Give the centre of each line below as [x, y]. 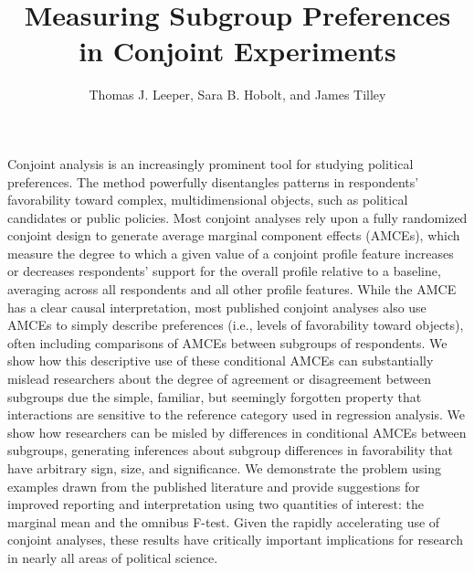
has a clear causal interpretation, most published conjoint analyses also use [217, 307]
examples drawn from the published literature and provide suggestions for [214, 486]
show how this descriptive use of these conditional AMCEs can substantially [221, 361]
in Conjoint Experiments [237, 51]
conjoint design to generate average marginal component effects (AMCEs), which [234, 235]
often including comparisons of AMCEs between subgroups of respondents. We [227, 342]
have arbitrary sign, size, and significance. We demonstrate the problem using [225, 468]
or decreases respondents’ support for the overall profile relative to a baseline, [224, 271]
